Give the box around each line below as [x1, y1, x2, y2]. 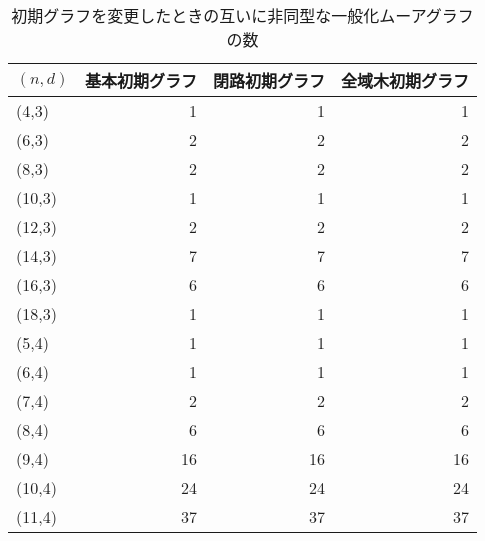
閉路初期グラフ [213, 69, 326, 92]
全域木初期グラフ [341, 69, 470, 92]
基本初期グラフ [85, 69, 198, 92]
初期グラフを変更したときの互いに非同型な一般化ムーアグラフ [11, 4, 474, 27]
